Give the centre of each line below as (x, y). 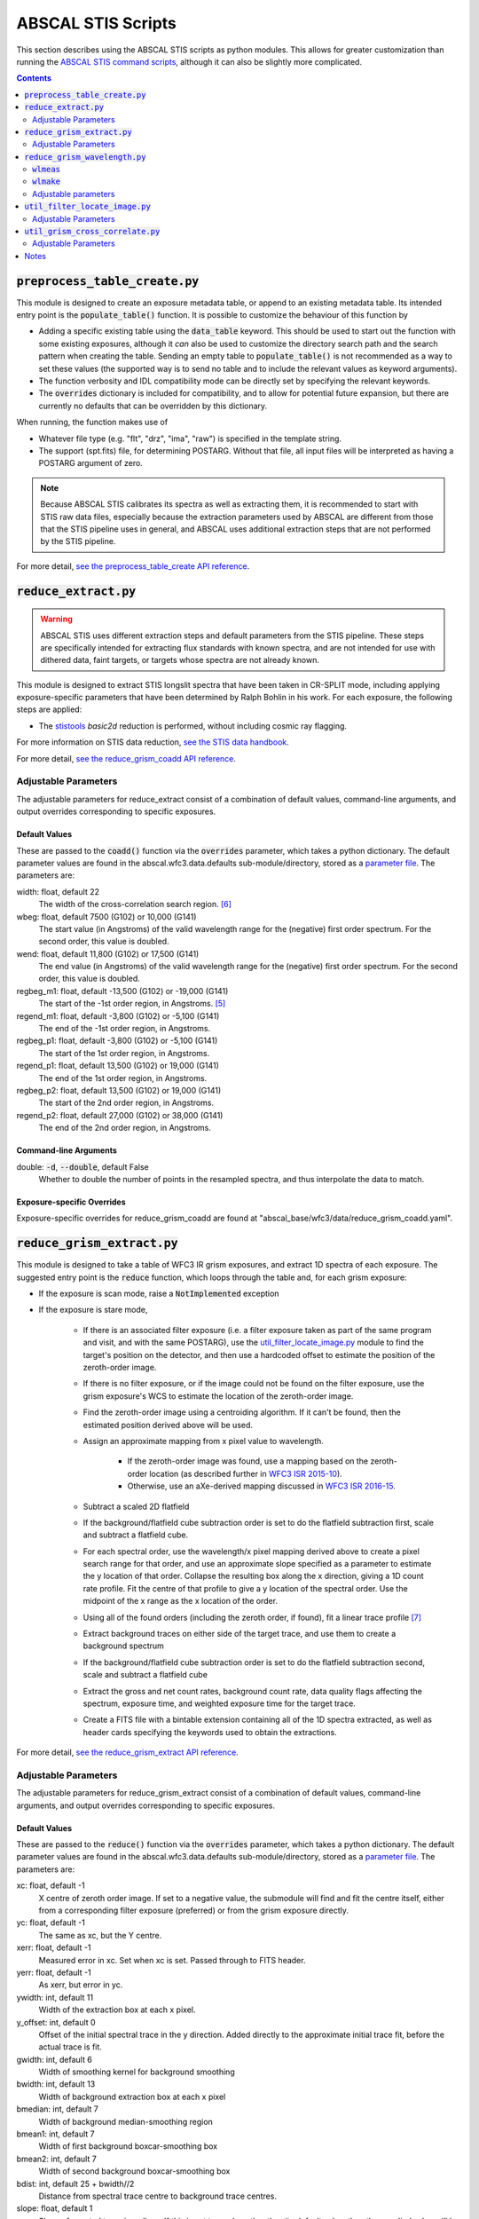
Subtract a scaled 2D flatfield (136, 1506)
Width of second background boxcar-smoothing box (134, 2171)
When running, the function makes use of (92, 422)
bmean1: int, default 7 (55, 2134)
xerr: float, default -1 (54, 1947)
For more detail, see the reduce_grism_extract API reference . (127, 1752)
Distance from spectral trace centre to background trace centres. (157, 2196)
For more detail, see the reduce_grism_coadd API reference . (126, 758)
